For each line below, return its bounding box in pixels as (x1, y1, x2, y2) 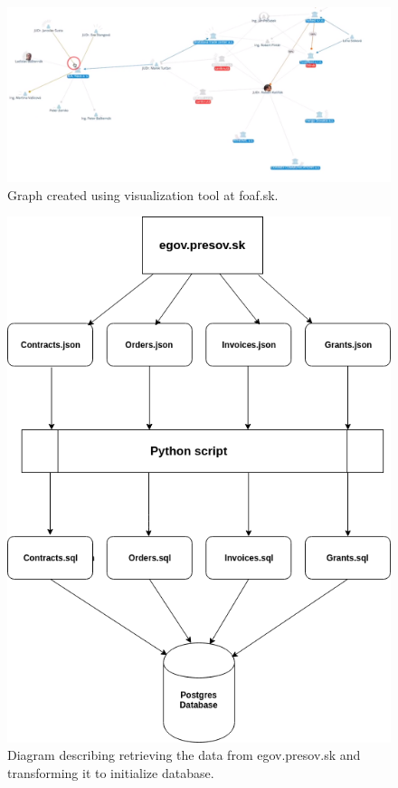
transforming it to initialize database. (7, 764, 214, 783)
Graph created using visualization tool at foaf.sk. (7, 185, 279, 204)
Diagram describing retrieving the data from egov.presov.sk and (7, 745, 361, 764)
